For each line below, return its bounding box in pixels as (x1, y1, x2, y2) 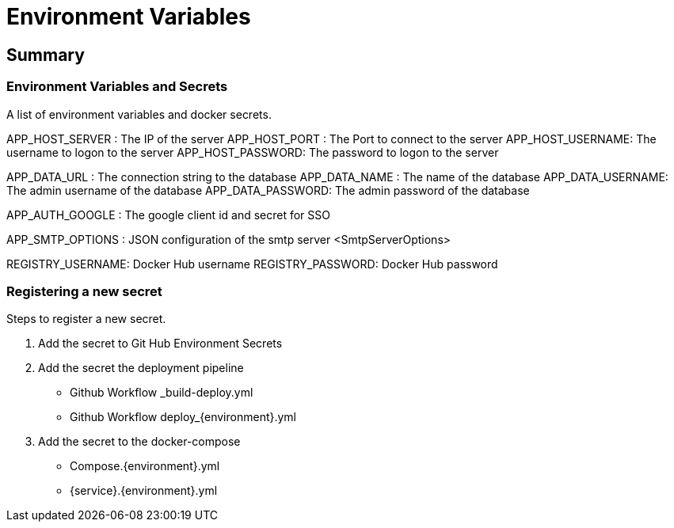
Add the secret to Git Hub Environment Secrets (38, 336, 283, 351)
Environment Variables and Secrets (6, 78, 228, 95)
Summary (6, 44, 85, 65)
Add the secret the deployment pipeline (38, 361, 244, 375)
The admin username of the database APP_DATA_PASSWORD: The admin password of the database (6, 183, 530, 197)
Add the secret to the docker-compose (38, 435, 241, 449)
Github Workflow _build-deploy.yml (70, 386, 253, 400)
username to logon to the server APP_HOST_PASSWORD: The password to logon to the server (6, 145, 499, 159)
